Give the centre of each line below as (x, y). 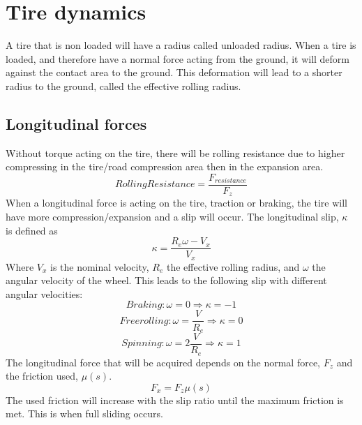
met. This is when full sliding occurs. (84, 413)
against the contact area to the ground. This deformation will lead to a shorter (174, 72)
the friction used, (42, 376)
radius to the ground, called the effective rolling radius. (123, 85)
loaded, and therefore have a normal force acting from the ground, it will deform (178, 58)
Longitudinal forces (76, 123)
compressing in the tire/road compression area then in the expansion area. (165, 166)
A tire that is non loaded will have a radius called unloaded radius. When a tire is (181, 45)
